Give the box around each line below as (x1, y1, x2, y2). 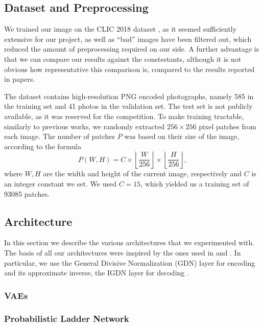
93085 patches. (4, 188, 50, 199)
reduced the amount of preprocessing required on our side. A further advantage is (4, 43, 259, 54)
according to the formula (4, 141, 81, 151)
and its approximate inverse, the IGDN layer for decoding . (4, 267, 189, 278)
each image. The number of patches (4, 131, 115, 142)
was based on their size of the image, (124, 131, 240, 142)
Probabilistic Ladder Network (4, 312, 129, 325)
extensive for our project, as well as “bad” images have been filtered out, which (4, 33, 252, 44)
